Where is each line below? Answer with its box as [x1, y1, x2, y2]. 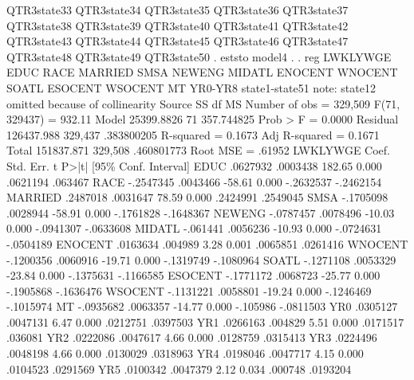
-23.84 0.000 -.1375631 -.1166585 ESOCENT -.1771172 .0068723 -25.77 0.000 [6, 267, 380, 284]
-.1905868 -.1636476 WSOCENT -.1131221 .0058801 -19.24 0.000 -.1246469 [6, 282, 372, 299]
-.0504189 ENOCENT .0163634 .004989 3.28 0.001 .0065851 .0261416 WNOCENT [6, 235, 408, 252]
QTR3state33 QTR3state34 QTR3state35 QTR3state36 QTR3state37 [6, 2, 349, 18]
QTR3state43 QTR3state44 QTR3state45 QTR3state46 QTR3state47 [6, 33, 349, 49]
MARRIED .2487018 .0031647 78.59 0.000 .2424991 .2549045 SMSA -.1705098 [6, 189, 388, 206]
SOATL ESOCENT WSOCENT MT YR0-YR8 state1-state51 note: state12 [6, 79, 376, 96]
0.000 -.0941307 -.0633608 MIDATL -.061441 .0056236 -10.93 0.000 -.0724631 [6, 220, 382, 237]
